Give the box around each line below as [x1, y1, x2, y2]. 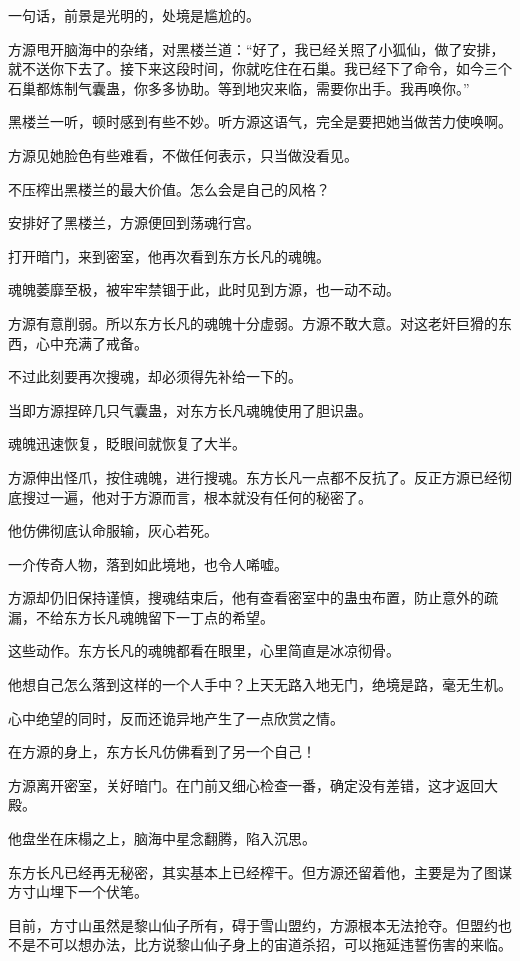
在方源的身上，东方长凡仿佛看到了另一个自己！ [8, 741, 316, 762]
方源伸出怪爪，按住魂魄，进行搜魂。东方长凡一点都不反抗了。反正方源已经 [8, 466, 498, 487]
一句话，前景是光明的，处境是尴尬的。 [8, 5, 260, 25]
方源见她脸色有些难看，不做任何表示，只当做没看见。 [8, 144, 358, 165]
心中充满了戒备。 [35, 332, 148, 353]
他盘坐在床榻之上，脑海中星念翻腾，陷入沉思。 [8, 828, 316, 849]
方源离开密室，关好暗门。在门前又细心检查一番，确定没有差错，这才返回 [8, 774, 484, 795]
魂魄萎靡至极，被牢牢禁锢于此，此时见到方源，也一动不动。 [8, 279, 400, 300]
